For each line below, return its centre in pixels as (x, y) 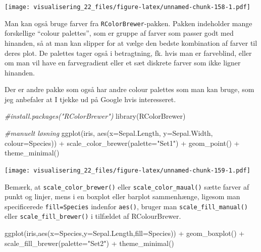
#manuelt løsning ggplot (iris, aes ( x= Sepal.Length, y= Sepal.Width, (109, 133)
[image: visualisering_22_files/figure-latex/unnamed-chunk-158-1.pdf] (127, 7)
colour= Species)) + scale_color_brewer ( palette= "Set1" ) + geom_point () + (122, 143)
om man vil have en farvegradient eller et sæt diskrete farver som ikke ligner (123, 63)
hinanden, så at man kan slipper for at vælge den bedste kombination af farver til (131, 43)
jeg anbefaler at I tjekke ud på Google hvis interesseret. (90, 99)
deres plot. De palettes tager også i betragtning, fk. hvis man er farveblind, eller (128, 53)
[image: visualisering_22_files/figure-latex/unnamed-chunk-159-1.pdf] (127, 170)
